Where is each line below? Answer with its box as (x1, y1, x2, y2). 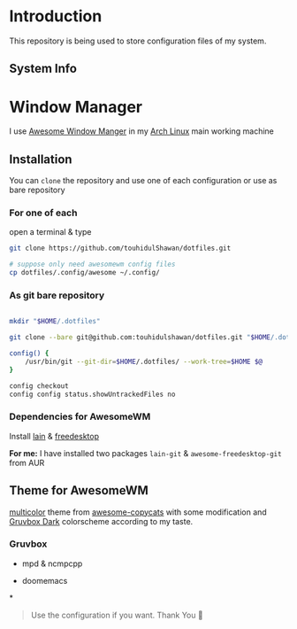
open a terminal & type (9, 227, 92, 237)
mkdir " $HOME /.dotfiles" (9, 317, 101, 326)
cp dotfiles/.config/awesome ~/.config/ (9, 268, 161, 277)
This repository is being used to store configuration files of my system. (9, 35, 267, 46)
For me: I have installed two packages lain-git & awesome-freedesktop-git (9, 447, 282, 458)
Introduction (9, 6, 103, 27)
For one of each (9, 206, 78, 219)
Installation (9, 151, 72, 167)
